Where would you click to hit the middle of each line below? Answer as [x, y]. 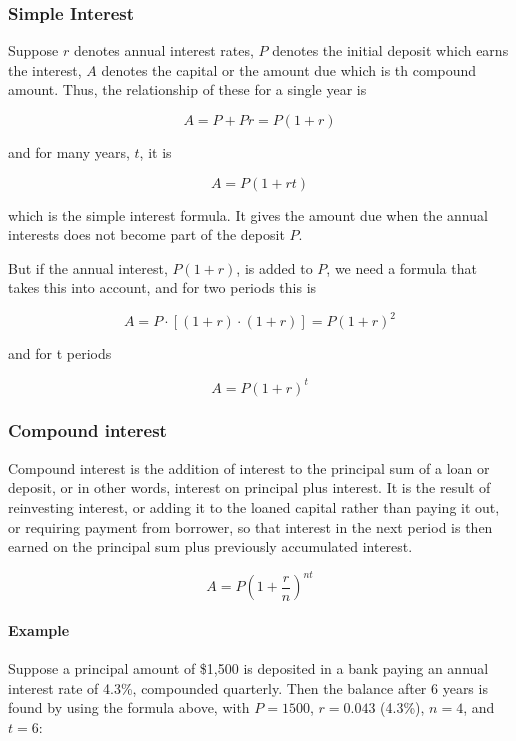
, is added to [274, 267]
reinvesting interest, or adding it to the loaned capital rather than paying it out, [254, 506]
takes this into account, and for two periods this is [162, 287]
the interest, [45, 69]
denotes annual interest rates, [163, 50]
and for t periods [60, 353]
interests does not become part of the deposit [146, 234]
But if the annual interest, [88, 267]
